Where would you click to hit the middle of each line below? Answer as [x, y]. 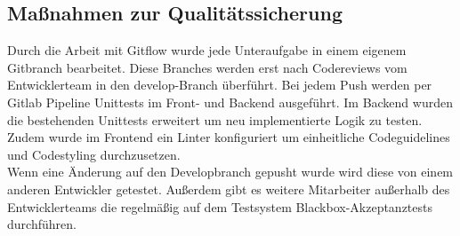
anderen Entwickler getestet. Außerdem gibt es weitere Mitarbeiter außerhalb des [229, 189]
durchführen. [42, 224]
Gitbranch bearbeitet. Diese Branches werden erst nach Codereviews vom [207, 67]
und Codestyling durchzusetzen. [94, 154]
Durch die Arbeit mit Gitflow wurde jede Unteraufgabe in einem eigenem [207, 50]
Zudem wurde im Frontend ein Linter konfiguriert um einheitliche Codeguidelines [229, 137]
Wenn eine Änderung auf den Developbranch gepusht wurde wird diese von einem [230, 172]
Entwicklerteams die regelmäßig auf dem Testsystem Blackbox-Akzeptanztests [220, 206]
